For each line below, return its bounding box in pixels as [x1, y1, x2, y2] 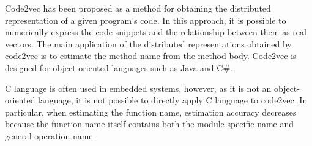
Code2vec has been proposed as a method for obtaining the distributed [5, 2, 271, 14]
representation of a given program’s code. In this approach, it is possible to [5, 13, 286, 26]
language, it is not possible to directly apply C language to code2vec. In [38, 94, 308, 106]
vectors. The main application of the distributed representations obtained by [5, 37, 292, 50]
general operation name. [5, 129, 95, 142]
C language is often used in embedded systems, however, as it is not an [5, 82, 272, 94]
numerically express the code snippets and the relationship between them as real [5, 26, 306, 38]
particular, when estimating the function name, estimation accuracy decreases [5, 105, 297, 118]
